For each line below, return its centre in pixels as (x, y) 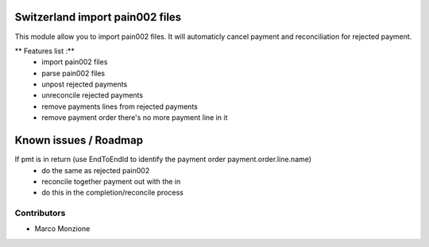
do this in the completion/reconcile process (113, 193)
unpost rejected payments (85, 84)
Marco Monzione (62, 229)
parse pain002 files (73, 73)
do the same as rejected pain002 (96, 170)
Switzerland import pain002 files (98, 17)
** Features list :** (44, 51)
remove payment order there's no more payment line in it (135, 118)
